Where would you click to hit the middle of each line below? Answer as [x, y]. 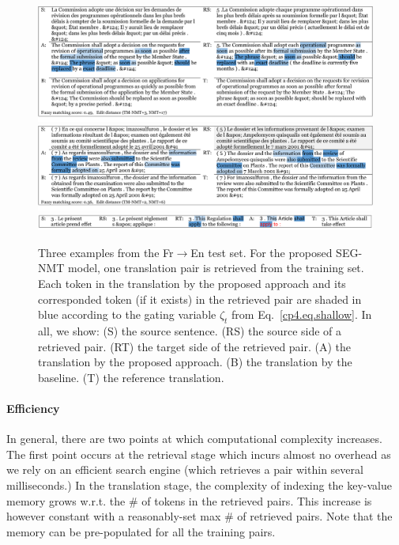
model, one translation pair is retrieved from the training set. [216, 268]
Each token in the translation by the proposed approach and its [192, 284]
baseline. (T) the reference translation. [131, 377]
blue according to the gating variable [127, 314]
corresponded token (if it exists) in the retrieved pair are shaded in [200, 299]
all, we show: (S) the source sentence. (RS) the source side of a [190, 331]
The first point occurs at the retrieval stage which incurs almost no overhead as [199, 454]
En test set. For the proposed [262, 252]
